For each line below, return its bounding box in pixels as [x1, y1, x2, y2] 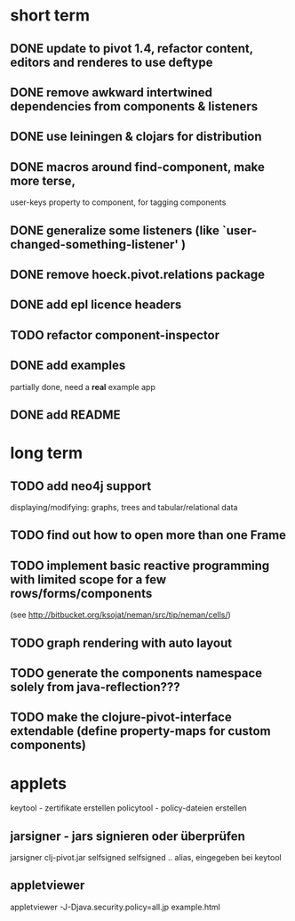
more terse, [10, 173, 76, 188]
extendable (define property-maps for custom [10, 723, 271, 739]
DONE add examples [10, 358, 126, 373]
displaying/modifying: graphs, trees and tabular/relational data [10, 501, 238, 512]
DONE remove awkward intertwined [10, 85, 212, 100]
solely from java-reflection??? [10, 679, 180, 695]
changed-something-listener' [10, 237, 179, 252]
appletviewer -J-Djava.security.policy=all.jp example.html [10, 901, 220, 912]
